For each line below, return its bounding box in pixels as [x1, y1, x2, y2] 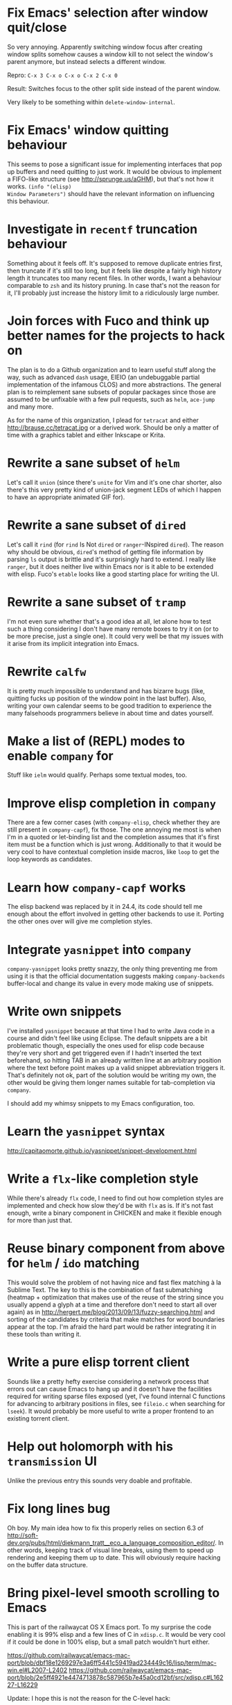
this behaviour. [7, 197, 50, 205]
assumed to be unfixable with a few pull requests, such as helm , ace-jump [7, 395, 215, 403]
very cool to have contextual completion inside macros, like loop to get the [7, 848, 220, 856]
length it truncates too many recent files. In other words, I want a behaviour [7, 273, 222, 282]
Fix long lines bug [7, 1501, 111, 1517]
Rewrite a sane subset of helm [7, 455, 180, 471]
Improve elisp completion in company [7, 795, 217, 811]
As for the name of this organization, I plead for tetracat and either [7, 416, 199, 424]
